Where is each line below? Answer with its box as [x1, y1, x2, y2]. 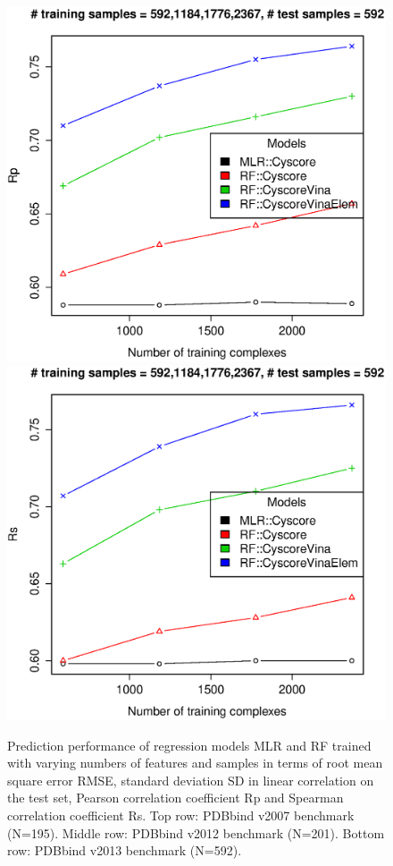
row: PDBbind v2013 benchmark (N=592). [7, 841, 242, 860]
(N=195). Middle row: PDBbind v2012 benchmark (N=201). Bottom [7, 823, 385, 842]
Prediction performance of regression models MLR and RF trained [7, 735, 372, 754]
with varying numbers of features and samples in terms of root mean [7, 753, 383, 772]
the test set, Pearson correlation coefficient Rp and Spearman [7, 788, 344, 807]
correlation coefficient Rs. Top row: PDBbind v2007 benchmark [7, 806, 355, 825]
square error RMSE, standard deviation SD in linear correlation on [7, 770, 374, 789]
